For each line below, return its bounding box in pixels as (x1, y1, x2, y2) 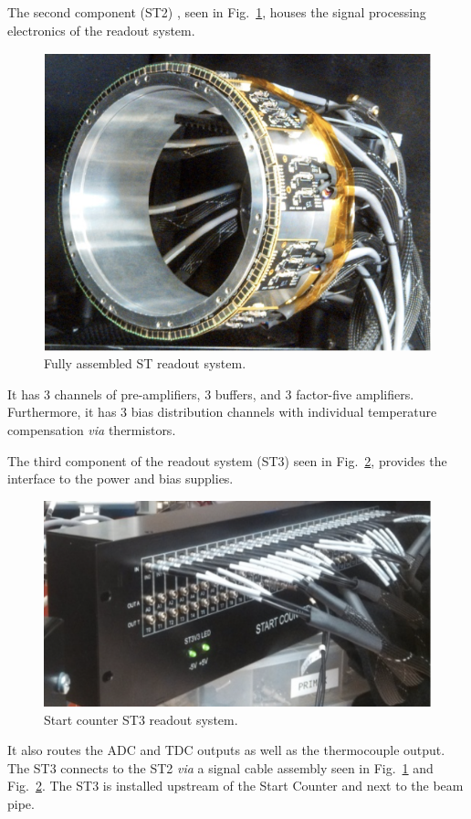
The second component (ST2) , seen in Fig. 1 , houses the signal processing (7, 3, 426, 21)
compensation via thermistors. (7, 420, 176, 440)
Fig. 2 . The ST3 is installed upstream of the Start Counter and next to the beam (7, 776, 464, 795)
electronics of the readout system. (7, 20, 195, 39)
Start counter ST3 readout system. (44, 709, 238, 729)
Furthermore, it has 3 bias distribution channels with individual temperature (7, 402, 437, 421)
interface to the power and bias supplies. (7, 469, 234, 488)
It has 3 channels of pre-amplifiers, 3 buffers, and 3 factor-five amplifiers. (7, 384, 414, 403)
